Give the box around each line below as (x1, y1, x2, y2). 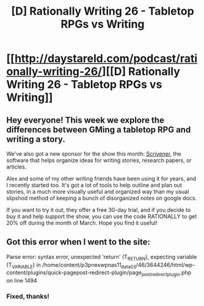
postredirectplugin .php (141, 269, 191, 278)
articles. (6, 163, 27, 170)
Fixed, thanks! (6, 292, 50, 301)
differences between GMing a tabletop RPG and (6, 124, 191, 135)
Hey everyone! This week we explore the (6, 115, 165, 125)
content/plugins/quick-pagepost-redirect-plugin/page (6, 269, 142, 276)
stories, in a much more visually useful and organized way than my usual (6, 188, 189, 195)
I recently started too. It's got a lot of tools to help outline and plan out (6, 181, 182, 189)
